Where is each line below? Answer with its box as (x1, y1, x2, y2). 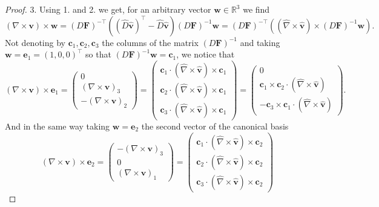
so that (85, 48, 111, 61)
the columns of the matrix (102, 36, 199, 48)
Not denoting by (5, 36, 65, 48)
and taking (240, 36, 280, 48)
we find (243, 3, 270, 15)
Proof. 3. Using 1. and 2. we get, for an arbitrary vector (5, 3, 211, 15)
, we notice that (176, 48, 235, 61)
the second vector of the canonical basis (141, 119, 289, 132)
